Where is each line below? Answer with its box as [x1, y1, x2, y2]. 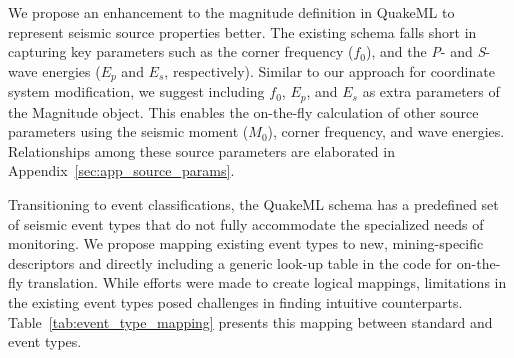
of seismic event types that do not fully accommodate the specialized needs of [8, 213, 484, 234]
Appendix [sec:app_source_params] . [8, 160, 235, 181]
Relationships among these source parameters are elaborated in [8, 140, 395, 161]
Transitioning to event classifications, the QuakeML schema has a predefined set [8, 194, 499, 215]
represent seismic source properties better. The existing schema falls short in [8, 21, 477, 42]
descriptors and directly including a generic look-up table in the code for [8, 252, 453, 273]
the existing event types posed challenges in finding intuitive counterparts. [8, 292, 463, 313]
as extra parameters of [362, 81, 500, 102]
